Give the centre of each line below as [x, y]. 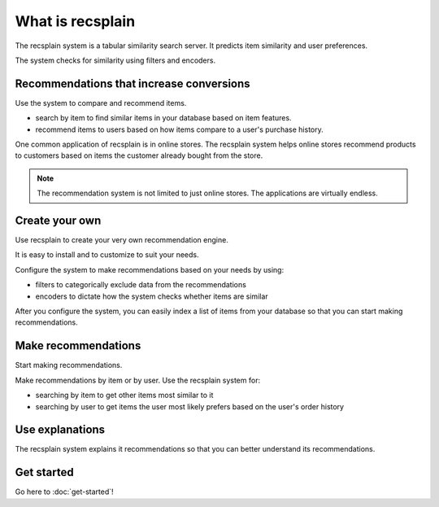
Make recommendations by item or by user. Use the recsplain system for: [137, 380]
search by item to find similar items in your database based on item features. [163, 118]
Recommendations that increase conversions [133, 83]
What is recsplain [75, 21]
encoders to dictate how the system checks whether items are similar [152, 296]
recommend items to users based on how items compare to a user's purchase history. [180, 129]
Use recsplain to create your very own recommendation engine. [122, 240]
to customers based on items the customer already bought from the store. [139, 155]
